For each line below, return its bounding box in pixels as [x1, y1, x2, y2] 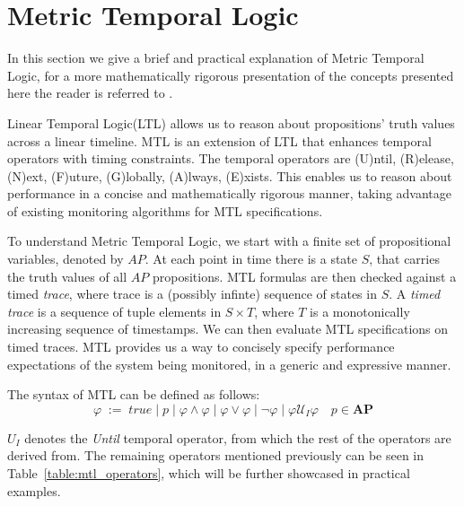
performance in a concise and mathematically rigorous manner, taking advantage [7, 184, 452, 203]
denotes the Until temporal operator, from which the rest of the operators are [24, 428, 451, 447]
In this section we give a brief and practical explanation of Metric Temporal [7, 48, 425, 67]
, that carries [369, 249, 440, 268]
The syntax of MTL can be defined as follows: [7, 385, 260, 404]
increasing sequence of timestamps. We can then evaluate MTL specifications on [7, 319, 449, 338]
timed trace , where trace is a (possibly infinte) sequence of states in [7, 284, 377, 303]
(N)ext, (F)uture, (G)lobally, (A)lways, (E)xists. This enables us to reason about [7, 166, 452, 185]
